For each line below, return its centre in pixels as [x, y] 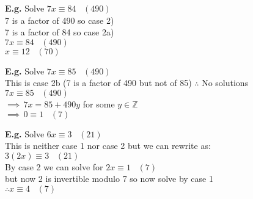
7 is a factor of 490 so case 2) [60, 20]
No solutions [225, 83]
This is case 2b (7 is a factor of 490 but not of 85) [98, 83]
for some [99, 103]
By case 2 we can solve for [54, 166]
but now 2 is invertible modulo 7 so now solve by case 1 [109, 179]
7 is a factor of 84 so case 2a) [60, 32]
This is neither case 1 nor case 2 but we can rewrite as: [108, 146]
